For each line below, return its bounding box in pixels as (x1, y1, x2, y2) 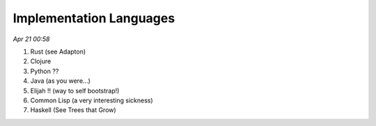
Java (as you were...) (30, 77, 91, 85)
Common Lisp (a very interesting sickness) (30, 96, 153, 104)
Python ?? (30, 67, 59, 75)
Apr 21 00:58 (13, 35, 50, 43)
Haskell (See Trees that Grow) (30, 106, 116, 114)
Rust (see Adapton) (30, 47, 86, 56)
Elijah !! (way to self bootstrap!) (30, 86, 120, 95)
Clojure (30, 57, 52, 65)
